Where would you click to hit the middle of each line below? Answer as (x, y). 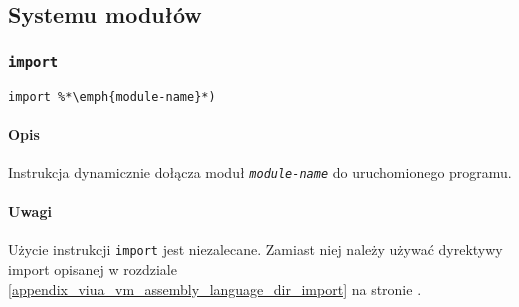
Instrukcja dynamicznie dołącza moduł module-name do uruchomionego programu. (260, 172)
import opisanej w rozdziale (92, 269)
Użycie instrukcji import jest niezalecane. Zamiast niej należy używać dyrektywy (255, 249)
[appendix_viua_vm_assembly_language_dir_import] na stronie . (215, 288)
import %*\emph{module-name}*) (112, 96)
